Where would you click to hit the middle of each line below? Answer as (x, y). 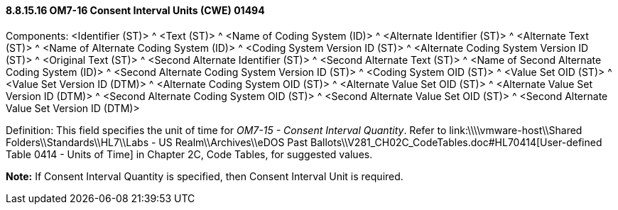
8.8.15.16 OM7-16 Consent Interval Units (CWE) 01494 (135, 10)
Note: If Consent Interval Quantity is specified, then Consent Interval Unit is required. (205, 176)
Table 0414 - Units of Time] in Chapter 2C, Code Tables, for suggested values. (189, 154)
